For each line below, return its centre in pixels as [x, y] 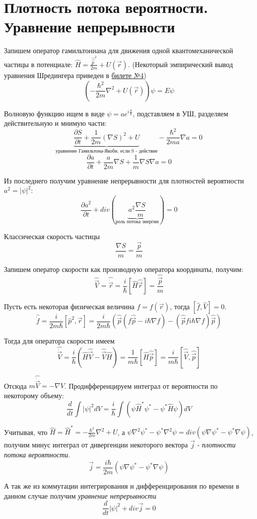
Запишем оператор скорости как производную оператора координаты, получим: [124, 269]
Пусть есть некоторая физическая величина [69, 306]
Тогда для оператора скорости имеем [59, 341]
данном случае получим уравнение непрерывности [80, 495]
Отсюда [15, 386]
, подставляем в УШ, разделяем [180, 113]
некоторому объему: [34, 395]
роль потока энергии [137, 222]
